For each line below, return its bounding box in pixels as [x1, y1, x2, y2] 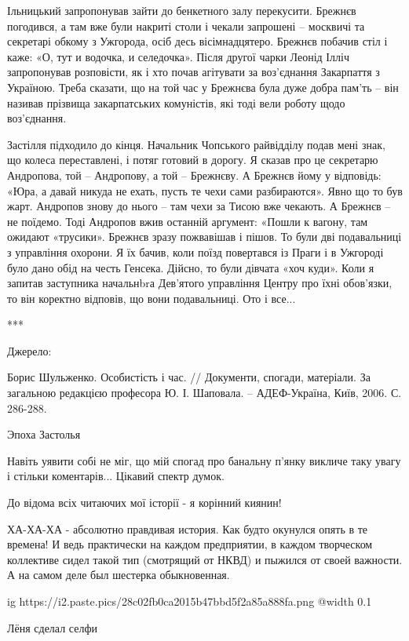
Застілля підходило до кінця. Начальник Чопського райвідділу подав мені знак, [7, 136, 385, 152]
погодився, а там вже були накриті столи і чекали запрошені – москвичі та [7, 17, 365, 34]
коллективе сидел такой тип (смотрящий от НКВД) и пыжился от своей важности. [7, 551, 403, 567]
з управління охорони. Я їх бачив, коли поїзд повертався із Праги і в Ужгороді [7, 243, 384, 260]
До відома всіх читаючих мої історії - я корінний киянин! [7, 494, 282, 511]
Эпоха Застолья [7, 426, 81, 443]
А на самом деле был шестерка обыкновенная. [7, 566, 230, 583]
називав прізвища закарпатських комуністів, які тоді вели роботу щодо [7, 94, 345, 111]
